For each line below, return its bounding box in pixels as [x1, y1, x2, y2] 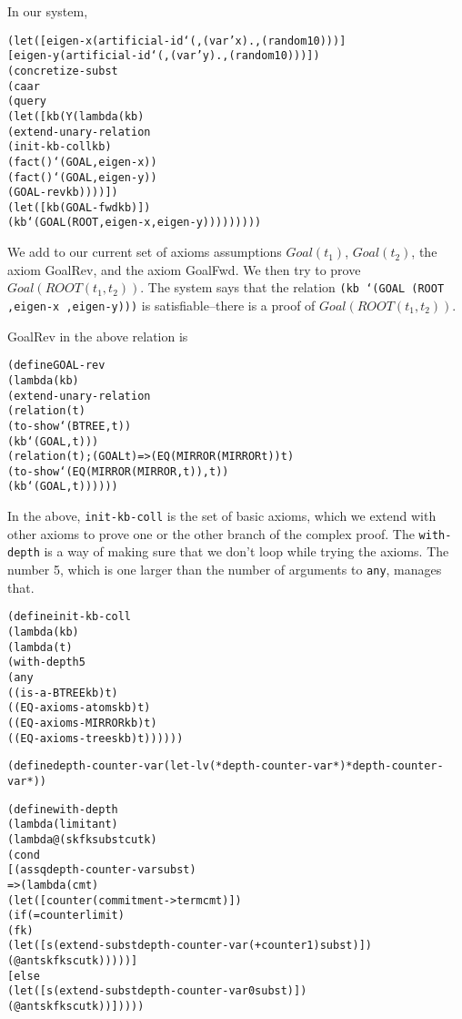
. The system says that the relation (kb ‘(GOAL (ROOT [140, 278, 445, 297]
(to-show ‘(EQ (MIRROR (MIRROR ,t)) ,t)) [7, 464, 229, 478]
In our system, [7, 2, 88, 20]
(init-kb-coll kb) [7, 140, 112, 154]
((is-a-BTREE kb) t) [7, 686, 118, 699]
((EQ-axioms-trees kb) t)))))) [7, 731, 184, 745]
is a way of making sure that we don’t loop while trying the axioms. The [44, 542, 449, 561]
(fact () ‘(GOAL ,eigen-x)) [7, 155, 157, 168]
